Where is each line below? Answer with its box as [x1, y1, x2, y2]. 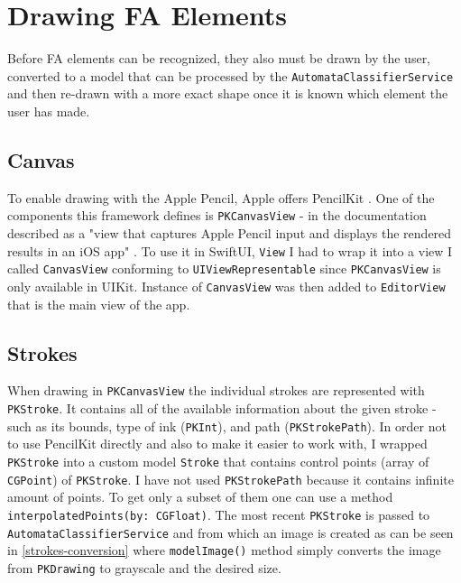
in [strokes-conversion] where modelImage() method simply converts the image [7, 541, 441, 560]
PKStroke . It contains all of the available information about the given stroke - [7, 399, 437, 418]
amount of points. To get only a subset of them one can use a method [7, 487, 393, 506]
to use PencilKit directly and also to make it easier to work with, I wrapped [7, 434, 428, 453]
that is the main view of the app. [7, 294, 190, 313]
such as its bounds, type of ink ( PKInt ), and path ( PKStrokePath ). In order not [7, 416, 447, 435]
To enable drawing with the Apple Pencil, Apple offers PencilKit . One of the [7, 188, 435, 207]
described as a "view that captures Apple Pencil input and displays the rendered [7, 224, 452, 243]
